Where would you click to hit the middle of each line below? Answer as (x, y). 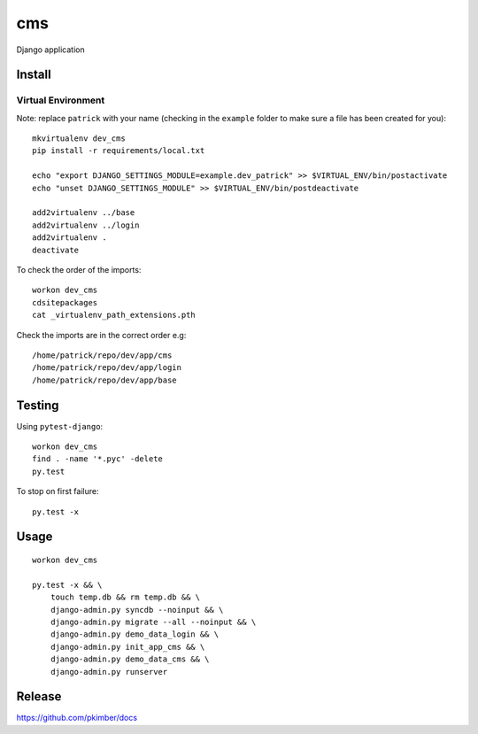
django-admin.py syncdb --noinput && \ (137, 610)
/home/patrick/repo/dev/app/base (104, 380)
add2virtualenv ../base (84, 213)
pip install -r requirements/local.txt (119, 151)
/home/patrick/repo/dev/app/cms (102, 355)
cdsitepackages (65, 302)
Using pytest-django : (60, 426)
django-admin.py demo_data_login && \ (135, 634)
